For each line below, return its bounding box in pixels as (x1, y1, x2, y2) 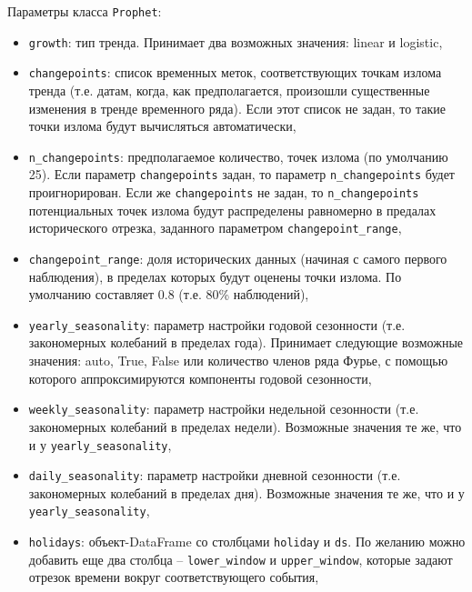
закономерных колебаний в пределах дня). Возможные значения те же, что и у (28, 483, 465, 502)
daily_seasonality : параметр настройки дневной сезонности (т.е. (28, 466, 401, 485)
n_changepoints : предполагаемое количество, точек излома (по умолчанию (28, 146, 448, 166)
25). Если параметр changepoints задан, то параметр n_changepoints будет (28, 165, 455, 184)
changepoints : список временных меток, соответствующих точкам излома (28, 63, 442, 82)
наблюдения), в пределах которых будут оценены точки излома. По (28, 266, 402, 286)
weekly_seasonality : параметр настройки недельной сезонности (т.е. (28, 399, 419, 418)
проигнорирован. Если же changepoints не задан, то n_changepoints (28, 183, 419, 202)
